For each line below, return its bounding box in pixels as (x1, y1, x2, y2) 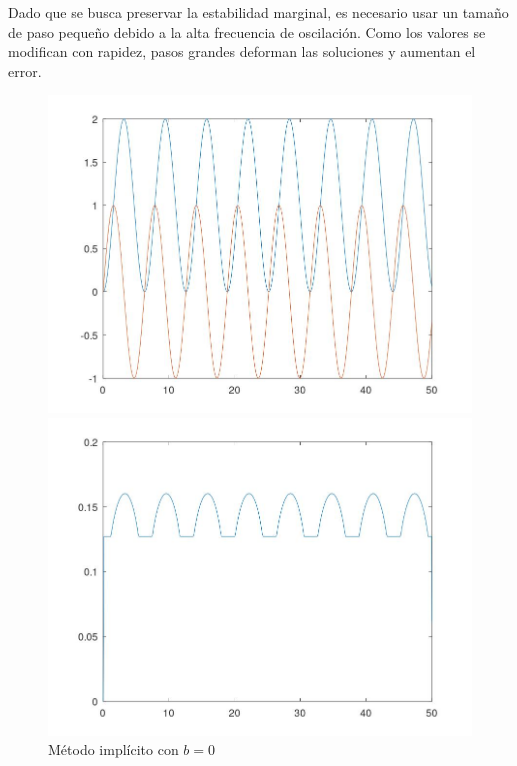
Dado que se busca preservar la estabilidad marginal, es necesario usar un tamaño (8, 2, 509, 22)
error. (8, 60, 42, 81)
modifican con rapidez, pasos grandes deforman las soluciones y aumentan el (8, 41, 476, 62)
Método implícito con (48, 739, 179, 760)
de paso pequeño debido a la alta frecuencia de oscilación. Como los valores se (8, 21, 486, 42)
